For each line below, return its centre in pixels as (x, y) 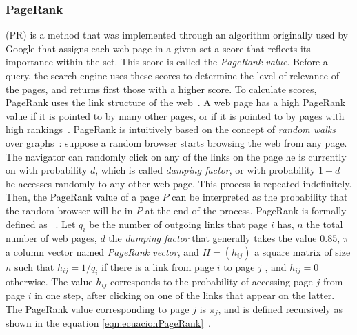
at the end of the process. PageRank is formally (246, 210)
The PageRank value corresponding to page (98, 308)
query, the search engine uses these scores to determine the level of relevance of (172, 75)
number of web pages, (51, 238)
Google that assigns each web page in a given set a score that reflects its (158, 48)
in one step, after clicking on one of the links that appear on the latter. (185, 295)
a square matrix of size (303, 251)
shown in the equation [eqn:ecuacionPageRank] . (109, 323)
